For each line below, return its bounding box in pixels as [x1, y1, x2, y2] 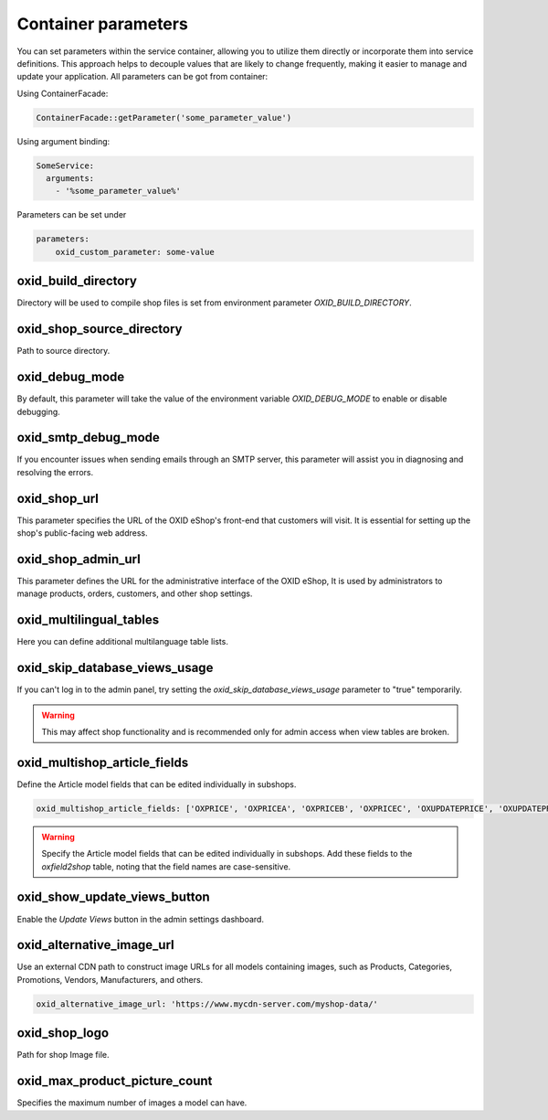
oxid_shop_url [16, 490, 100, 507]
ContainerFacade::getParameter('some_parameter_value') [36, 112, 292, 123]
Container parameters [16, 14, 189, 34]
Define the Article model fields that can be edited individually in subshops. [16, 778, 297, 790]
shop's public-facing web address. [16, 528, 148, 539]
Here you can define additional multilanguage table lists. [16, 636, 228, 647]
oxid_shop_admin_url [16, 551, 141, 567]
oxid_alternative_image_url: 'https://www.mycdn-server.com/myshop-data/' [36, 998, 379, 1009]
